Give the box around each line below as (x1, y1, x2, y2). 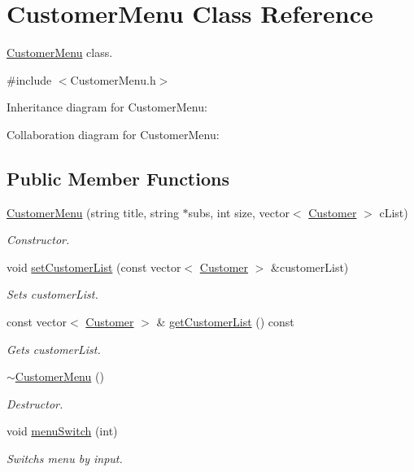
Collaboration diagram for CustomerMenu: (7, 125, 220, 142)
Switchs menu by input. (7, 450, 123, 467)
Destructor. (7, 395, 63, 412)
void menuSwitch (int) (7, 422, 118, 439)
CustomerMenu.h (70, 71, 156, 88)
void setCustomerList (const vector (7, 258, 181, 275)
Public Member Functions (7, 165, 229, 190)
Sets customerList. (7, 286, 98, 303)
